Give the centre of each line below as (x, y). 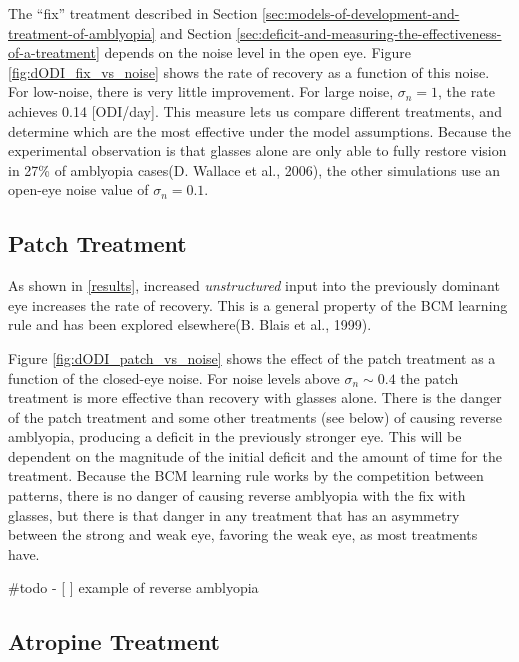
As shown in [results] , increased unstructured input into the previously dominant (254, 285)
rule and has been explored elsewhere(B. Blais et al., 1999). (190, 324)
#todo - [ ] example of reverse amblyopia (133, 587)
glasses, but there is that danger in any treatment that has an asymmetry (234, 514)
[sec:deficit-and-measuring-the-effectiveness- (369, 32)
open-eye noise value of (78, 189)
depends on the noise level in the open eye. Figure (257, 52)
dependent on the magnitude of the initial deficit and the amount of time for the (255, 455)
